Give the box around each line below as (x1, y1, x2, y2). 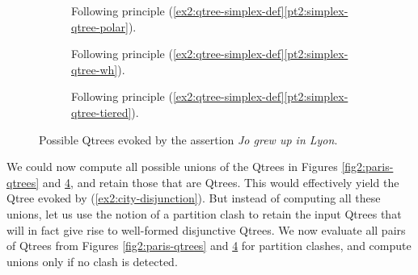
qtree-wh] (71, 60, 118, 77)
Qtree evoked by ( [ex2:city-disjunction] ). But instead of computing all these (6, 190, 381, 206)
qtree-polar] (71, 18, 129, 35)
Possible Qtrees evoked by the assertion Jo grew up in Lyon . (39, 131, 338, 148)
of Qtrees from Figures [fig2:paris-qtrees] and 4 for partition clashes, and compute (6, 237, 412, 254)
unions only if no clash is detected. (6, 252, 178, 269)
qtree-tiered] (71, 103, 132, 120)
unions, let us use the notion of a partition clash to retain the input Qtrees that (6, 205, 402, 222)
